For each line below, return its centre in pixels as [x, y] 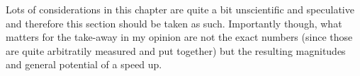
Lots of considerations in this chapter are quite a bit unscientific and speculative [180, 9]
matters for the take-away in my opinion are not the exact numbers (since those [179, 37]
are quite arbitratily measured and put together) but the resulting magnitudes [176, 50]
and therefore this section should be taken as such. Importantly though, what [174, 23]
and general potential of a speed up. [84, 64]
